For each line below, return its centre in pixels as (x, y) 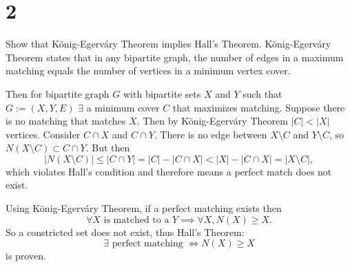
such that (262, 93)
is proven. (26, 256)
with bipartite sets (162, 93)
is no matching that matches (66, 121)
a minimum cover (123, 107)
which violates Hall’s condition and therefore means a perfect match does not (169, 171)
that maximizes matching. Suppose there (259, 107)
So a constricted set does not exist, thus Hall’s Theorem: (125, 232)
